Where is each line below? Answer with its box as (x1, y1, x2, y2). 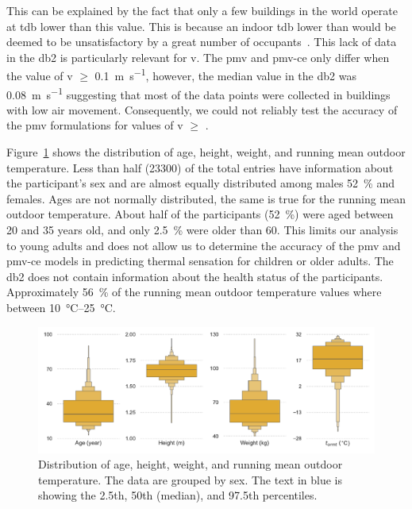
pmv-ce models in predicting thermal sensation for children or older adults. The (6, 253, 394, 269)
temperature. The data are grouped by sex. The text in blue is (38, 471, 342, 488)
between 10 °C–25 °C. (6, 299, 116, 315)
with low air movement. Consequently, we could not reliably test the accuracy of (6, 101, 398, 118)
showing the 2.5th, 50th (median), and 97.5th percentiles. (38, 487, 318, 503)
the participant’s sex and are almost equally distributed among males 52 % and (6, 175, 395, 191)
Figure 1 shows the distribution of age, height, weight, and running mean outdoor (6, 144, 406, 160)
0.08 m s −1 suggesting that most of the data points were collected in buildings (6, 83, 391, 102)
